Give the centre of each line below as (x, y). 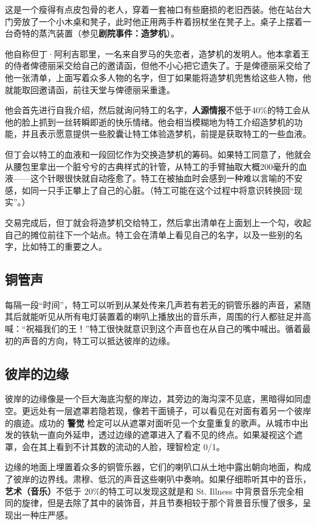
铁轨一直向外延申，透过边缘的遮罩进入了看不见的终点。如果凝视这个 (158, 435)
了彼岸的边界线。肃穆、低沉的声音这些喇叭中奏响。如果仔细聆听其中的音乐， (158, 479)
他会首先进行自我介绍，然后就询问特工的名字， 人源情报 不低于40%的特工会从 (157, 110)
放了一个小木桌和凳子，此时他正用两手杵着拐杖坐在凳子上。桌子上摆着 (162, 21)
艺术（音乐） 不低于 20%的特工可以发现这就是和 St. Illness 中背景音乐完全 (150, 491)
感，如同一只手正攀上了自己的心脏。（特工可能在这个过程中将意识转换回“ (149, 190)
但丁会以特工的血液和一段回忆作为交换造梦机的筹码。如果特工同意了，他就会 (158, 154)
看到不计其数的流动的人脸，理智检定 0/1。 (140, 446)
